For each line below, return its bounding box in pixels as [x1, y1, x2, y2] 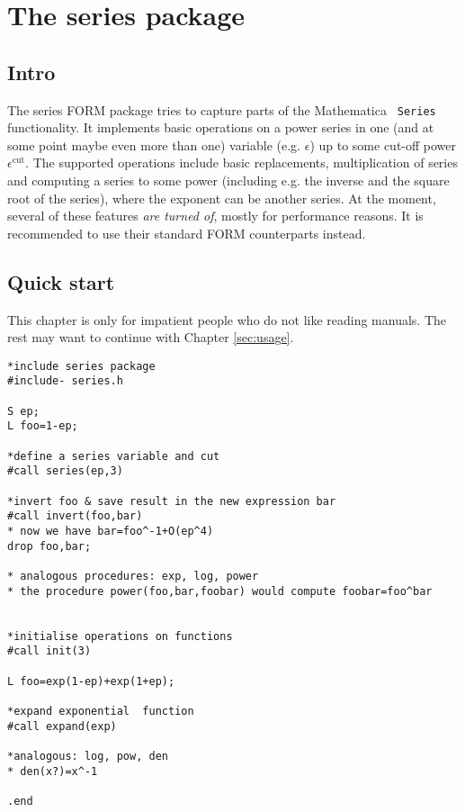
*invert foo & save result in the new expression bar [7, 494, 336, 508]
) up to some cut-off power [309, 135, 457, 154]
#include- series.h [7, 374, 123, 388]
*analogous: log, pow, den [7, 749, 168, 762]
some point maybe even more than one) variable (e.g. [7, 135, 301, 154]
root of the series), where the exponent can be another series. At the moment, [7, 188, 436, 207]
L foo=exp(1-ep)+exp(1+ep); [7, 674, 175, 688]
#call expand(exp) [7, 719, 117, 733]
